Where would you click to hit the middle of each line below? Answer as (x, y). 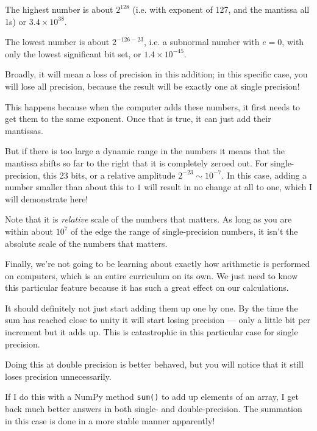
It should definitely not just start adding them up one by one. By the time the (151, 308)
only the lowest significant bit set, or (73, 53)
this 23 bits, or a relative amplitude (109, 175)
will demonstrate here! (47, 198)
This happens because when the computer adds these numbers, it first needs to (153, 106)
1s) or (16, 21)
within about (29, 231)
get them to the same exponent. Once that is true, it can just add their (138, 119)
